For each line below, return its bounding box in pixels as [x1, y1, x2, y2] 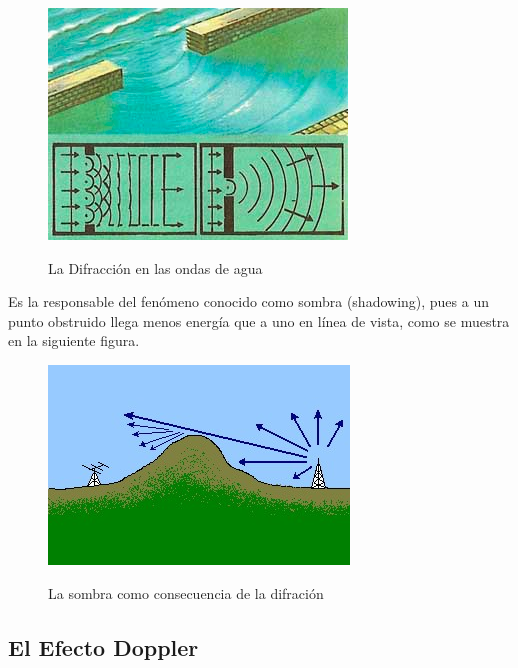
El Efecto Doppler [8, 631, 199, 662]
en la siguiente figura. [8, 330, 140, 351]
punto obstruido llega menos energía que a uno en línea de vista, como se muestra [8, 310, 510, 331]
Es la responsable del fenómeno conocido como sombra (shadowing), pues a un [8, 291, 489, 312]
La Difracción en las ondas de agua [48, 257, 263, 278]
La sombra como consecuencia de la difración [48, 582, 324, 603]
